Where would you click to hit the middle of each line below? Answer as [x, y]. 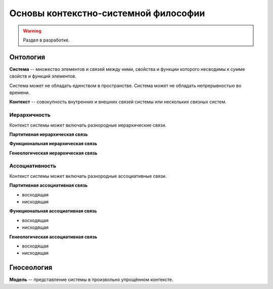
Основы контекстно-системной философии [107, 13]
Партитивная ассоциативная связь [49, 185]
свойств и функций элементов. [43, 76]
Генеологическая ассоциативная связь [53, 237]
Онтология [27, 57]
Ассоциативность [33, 166]
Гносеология [31, 267]
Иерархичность [30, 115]
